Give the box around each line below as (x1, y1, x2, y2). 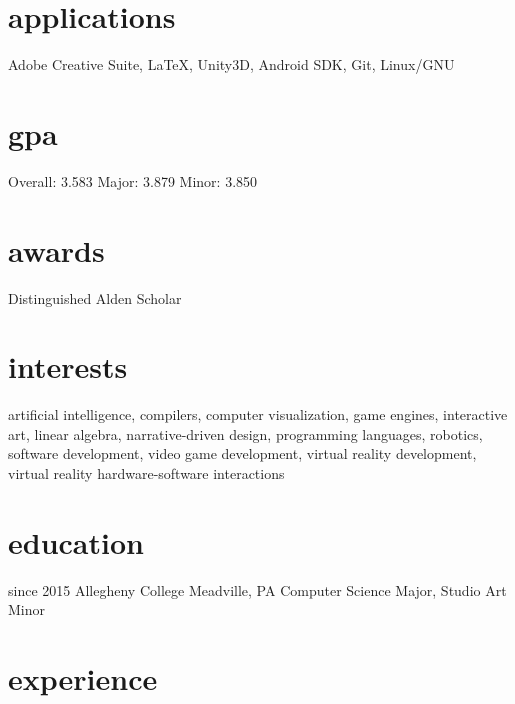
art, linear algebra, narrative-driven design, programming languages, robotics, (8, 423, 483, 444)
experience (8, 658, 158, 699)
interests (8, 346, 128, 387)
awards (8, 229, 105, 270)
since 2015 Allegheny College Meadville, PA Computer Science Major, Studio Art (8, 579, 507, 600)
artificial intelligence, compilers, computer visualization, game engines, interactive (8, 404, 508, 425)
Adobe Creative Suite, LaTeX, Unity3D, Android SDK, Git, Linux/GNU (8, 54, 455, 75)
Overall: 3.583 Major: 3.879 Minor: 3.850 (8, 170, 258, 191)
